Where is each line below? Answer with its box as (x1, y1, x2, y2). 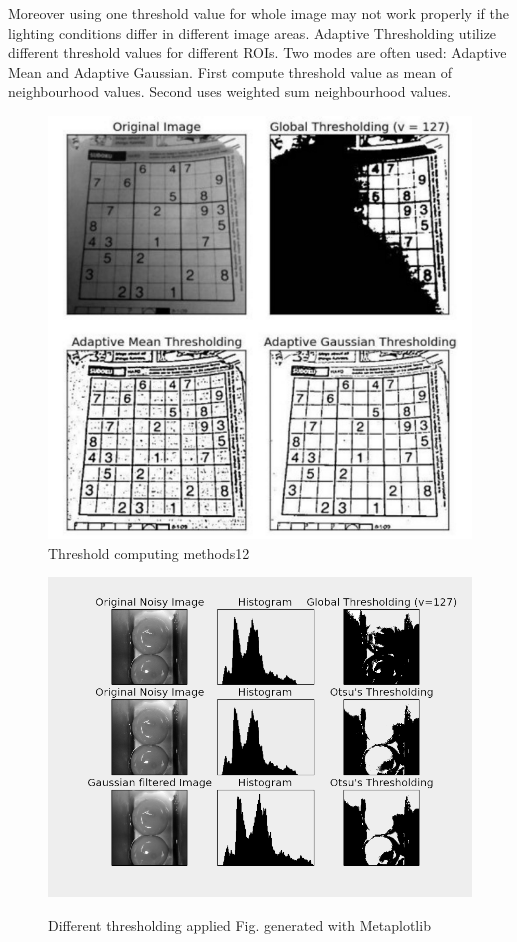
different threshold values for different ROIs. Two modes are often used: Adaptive (8, 42, 507, 63)
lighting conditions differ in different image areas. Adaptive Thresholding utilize (8, 22, 497, 43)
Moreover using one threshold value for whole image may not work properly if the (8, 3, 509, 23)
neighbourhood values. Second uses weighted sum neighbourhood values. (8, 81, 452, 102)
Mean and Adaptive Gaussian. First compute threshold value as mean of (8, 61, 453, 82)
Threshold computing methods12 (48, 542, 250, 563)
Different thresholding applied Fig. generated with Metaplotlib (48, 914, 431, 935)
